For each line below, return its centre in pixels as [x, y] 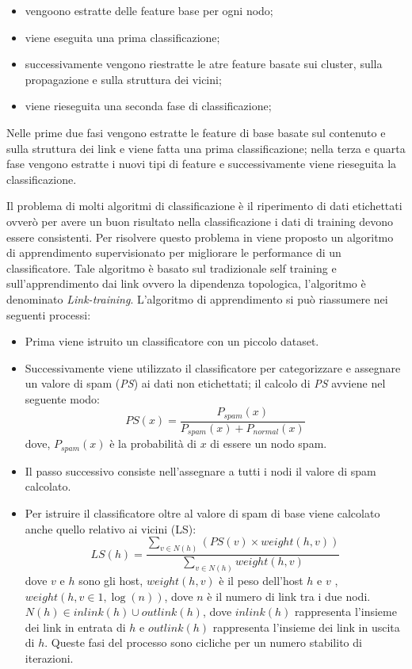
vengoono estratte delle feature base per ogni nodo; [149, 10]
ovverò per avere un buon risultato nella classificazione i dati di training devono [200, 221]
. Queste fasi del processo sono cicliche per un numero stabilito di [203, 642]
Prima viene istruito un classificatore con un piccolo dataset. [172, 341]
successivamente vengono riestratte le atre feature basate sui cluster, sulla [204, 64]
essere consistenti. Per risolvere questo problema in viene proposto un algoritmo [200, 237]
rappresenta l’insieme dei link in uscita [306, 627]
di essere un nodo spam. [269, 443]
